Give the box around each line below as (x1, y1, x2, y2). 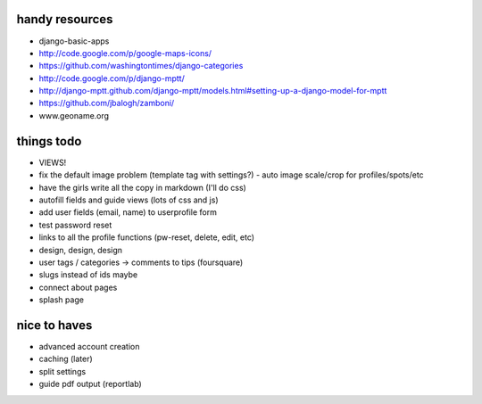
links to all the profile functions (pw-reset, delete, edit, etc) (38, 232, 254, 243)
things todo (16, 134, 82, 149)
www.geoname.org (38, 110, 110, 120)
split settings (38, 366, 87, 376)
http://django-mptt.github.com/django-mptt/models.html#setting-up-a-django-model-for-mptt (38, 86, 387, 96)
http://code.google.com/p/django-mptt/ (38, 72, 185, 84)
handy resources (16, 12, 113, 27)
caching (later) (38, 353, 93, 365)
